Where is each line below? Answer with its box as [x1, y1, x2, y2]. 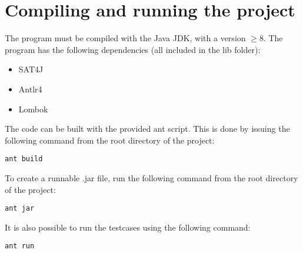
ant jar [5, 204, 35, 213]
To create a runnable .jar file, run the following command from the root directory [5, 171, 298, 184]
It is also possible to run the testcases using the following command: [5, 221, 251, 233]
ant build [5, 155, 43, 164]
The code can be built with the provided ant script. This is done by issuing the [5, 122, 290, 135]
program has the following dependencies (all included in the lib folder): [5, 43, 261, 55]
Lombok [18, 102, 48, 115]
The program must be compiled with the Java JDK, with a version [5, 32, 246, 44]
